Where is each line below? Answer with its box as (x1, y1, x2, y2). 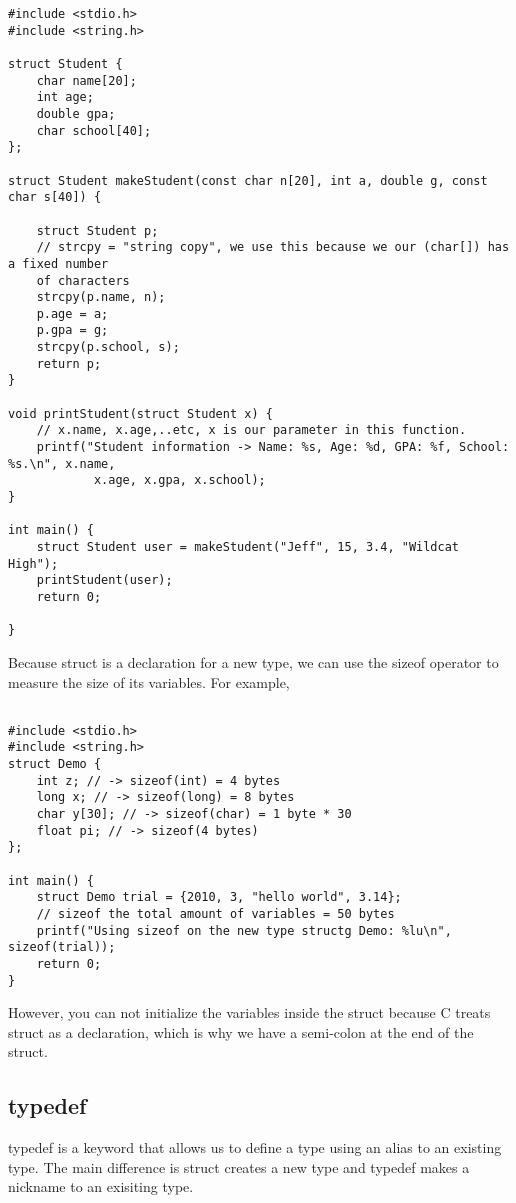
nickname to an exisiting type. (8, 1176, 194, 1197)
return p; (36, 356, 102, 371)
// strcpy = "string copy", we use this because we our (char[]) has (36, 240, 510, 255)
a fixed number (8, 256, 109, 271)
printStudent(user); (36, 573, 173, 588)
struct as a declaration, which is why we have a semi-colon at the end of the (8, 1021, 474, 1042)
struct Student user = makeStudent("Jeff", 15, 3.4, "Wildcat (36, 540, 460, 554)
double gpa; (36, 106, 116, 121)
